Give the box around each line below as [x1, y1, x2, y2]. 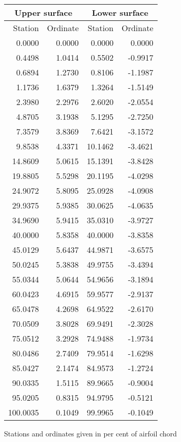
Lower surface [92, 7, 148, 18]
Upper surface [14, 7, 73, 18]
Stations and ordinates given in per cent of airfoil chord [4, 428, 177, 438]
